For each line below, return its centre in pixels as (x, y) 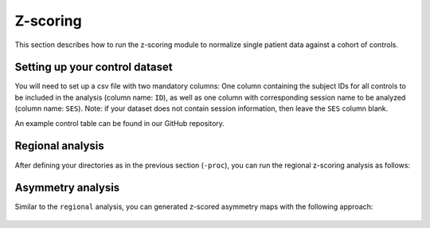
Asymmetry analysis (67, 188)
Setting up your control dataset (94, 67)
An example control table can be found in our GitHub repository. (119, 123)
